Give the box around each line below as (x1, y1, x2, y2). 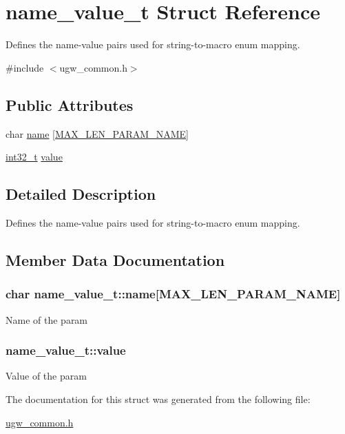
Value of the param (6, 369, 87, 383)
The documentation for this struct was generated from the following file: (6, 391, 311, 406)
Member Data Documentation (6, 249, 225, 270)
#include (6, 60, 44, 74)
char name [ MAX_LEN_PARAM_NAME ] (6, 126, 189, 141)
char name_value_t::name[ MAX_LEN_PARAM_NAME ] (6, 285, 341, 302)
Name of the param (6, 312, 88, 327)
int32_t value (6, 149, 63, 164)
